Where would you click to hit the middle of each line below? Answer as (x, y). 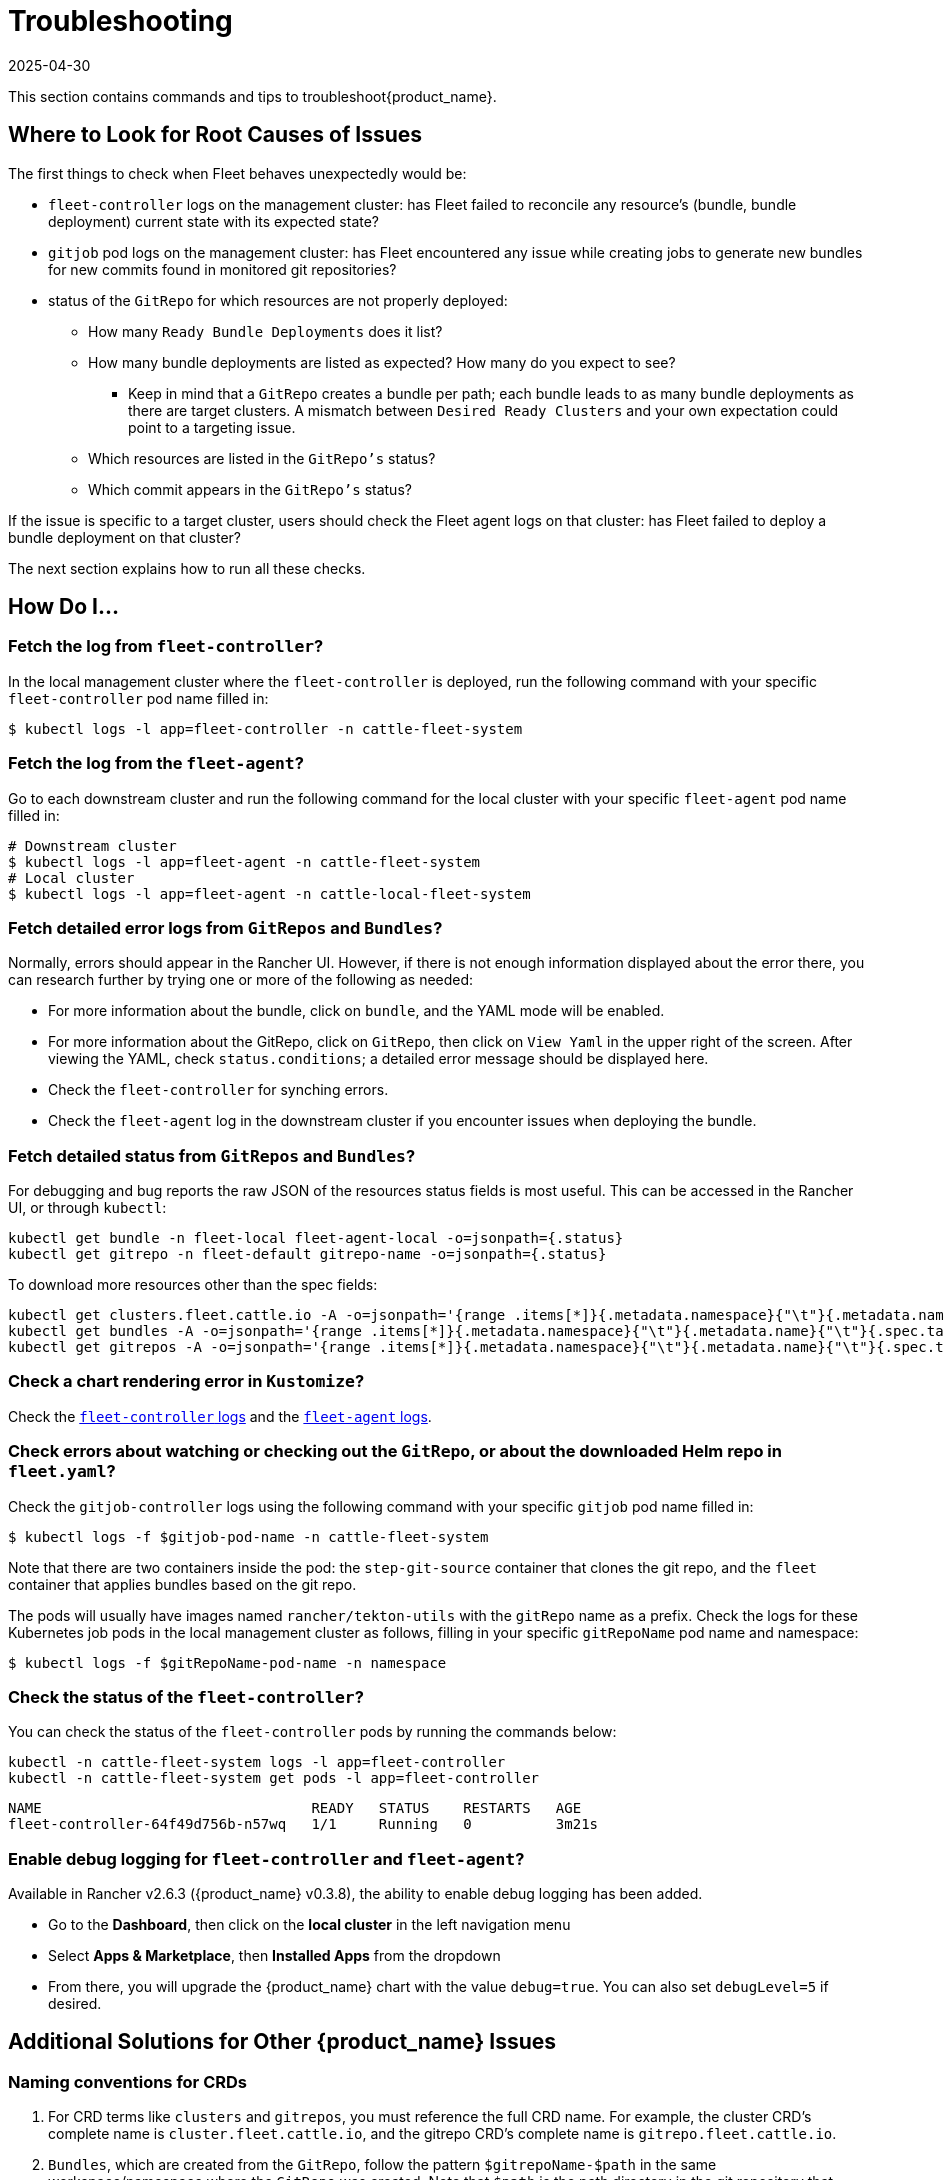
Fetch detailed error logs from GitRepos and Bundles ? (225, 927)
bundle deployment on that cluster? (125, 537)
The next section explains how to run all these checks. (187, 568)
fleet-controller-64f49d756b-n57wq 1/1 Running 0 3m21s (303, 1824)
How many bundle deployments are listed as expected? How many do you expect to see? (382, 362)
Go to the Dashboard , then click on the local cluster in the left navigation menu (309, 1925)
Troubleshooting (120, 21)
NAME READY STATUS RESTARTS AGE (295, 1808)
